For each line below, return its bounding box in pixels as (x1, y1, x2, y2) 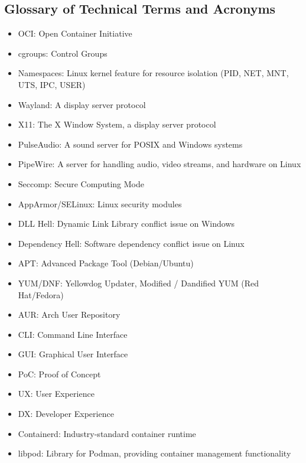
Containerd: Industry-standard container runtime (18, 427, 196, 439)
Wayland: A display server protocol (18, 98, 146, 110)
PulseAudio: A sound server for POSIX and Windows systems (18, 138, 243, 150)
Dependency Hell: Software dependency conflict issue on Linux (18, 237, 245, 249)
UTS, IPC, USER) (18, 78, 86, 90)
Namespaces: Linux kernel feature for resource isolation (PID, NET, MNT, (18, 67, 289, 79)
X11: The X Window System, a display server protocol (18, 118, 216, 131)
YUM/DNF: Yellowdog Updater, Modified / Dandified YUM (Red (18, 276, 259, 289)
